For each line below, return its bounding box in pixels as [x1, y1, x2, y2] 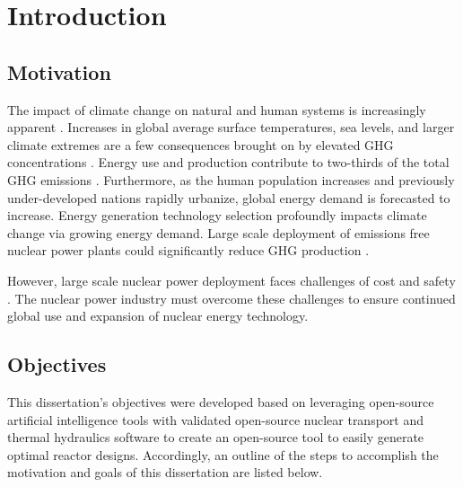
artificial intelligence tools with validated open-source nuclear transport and [7, 410, 424, 429]
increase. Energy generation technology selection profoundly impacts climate [7, 206, 427, 225]
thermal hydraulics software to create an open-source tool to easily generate [7, 428, 424, 447]
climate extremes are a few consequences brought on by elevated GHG [7, 135, 394, 154]
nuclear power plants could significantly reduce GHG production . [7, 241, 370, 260]
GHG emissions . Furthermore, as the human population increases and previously [7, 170, 455, 189]
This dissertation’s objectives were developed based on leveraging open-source [7, 392, 434, 411]
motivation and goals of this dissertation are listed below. [7, 463, 323, 482]
